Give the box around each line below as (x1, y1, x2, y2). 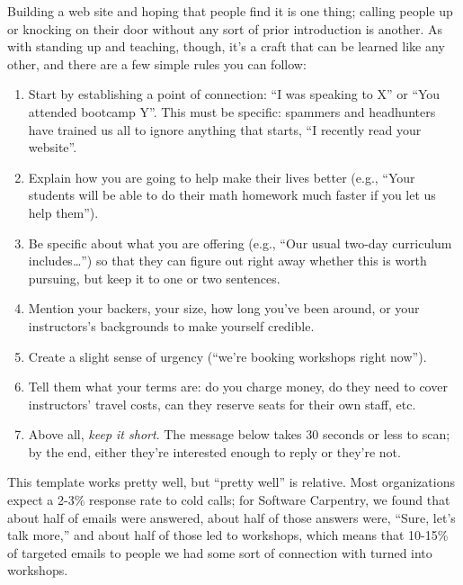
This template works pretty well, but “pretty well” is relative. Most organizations (7, 472, 455, 491)
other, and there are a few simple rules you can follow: (7, 54, 307, 73)
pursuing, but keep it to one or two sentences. (28, 268, 280, 287)
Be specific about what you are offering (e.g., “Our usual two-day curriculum (28, 233, 452, 252)
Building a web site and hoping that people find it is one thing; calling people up (7, 2, 453, 20)
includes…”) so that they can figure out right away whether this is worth (28, 251, 427, 270)
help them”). (28, 202, 99, 221)
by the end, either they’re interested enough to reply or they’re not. (28, 442, 401, 461)
